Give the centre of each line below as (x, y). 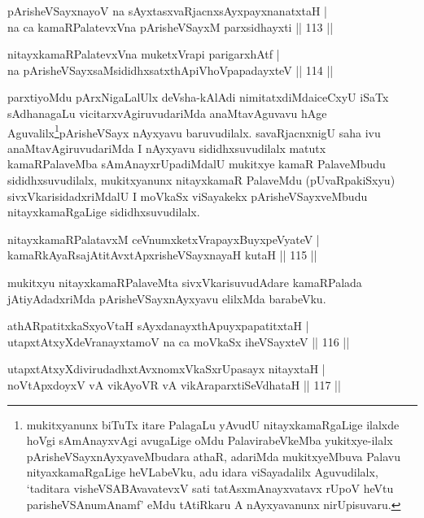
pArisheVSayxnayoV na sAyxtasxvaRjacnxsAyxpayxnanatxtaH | (167, 11)
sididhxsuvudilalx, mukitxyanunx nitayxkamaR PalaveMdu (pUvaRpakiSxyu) (201, 180)
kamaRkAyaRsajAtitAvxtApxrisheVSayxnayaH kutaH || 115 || (162, 255)
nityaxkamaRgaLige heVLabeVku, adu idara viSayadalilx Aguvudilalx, (202, 472)
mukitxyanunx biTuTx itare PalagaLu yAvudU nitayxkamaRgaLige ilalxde (213, 424)
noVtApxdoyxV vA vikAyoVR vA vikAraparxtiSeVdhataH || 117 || (174, 384)
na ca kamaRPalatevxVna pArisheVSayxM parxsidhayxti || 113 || (170, 26)
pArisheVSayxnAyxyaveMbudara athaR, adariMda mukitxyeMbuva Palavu (213, 456)
